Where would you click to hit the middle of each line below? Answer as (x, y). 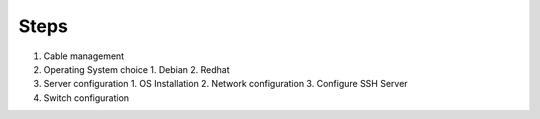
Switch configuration (86, 97)
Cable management (84, 56)
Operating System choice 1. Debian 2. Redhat (136, 69)
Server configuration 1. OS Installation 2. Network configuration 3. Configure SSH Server (226, 84)
